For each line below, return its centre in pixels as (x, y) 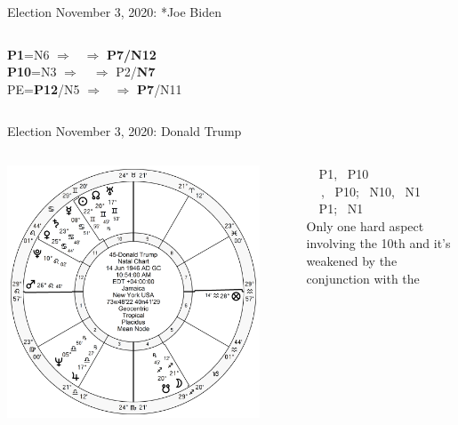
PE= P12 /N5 (44, 88)
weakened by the (352, 260)
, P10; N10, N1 (371, 191)
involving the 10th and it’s (378, 243)
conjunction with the (363, 278)
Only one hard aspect (365, 225)
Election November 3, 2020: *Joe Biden (114, 12)
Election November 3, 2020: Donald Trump (125, 131)
